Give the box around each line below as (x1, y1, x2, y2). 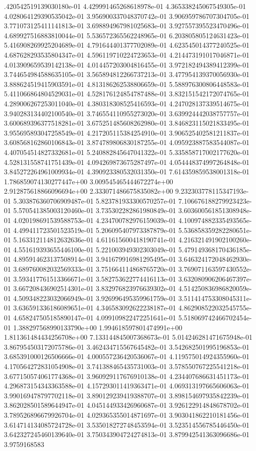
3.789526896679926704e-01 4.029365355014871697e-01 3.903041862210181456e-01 (4, 409, 250, 420)
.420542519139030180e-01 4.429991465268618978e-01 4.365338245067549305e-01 (4, 1, 246, 11)
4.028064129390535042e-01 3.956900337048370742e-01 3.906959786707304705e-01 (4, 10, 250, 21)
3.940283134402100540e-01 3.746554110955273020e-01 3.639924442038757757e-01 (4, 108, 250, 118)
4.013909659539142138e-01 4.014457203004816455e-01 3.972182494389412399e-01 (4, 59, 250, 70)
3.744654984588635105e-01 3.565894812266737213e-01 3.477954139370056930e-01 (4, 69, 250, 79)
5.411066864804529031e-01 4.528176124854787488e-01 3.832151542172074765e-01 (4, 88, 250, 99)
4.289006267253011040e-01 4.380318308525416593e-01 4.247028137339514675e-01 (4, 98, 250, 108)
